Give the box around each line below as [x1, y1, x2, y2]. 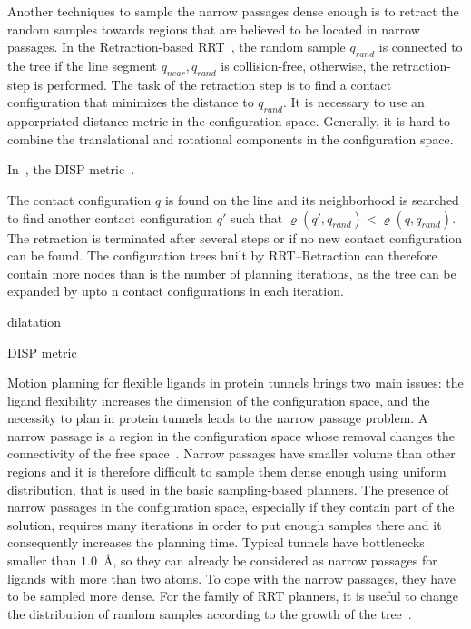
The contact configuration [7, 190, 152, 209]
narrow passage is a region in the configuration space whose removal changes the [7, 426, 455, 445]
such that [231, 208, 283, 227]
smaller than [7, 551, 77, 570]
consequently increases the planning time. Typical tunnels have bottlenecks [7, 533, 425, 552]
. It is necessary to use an [282, 93, 425, 112]
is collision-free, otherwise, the [221, 55, 388, 74]
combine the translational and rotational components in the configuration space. [7, 129, 454, 148]
